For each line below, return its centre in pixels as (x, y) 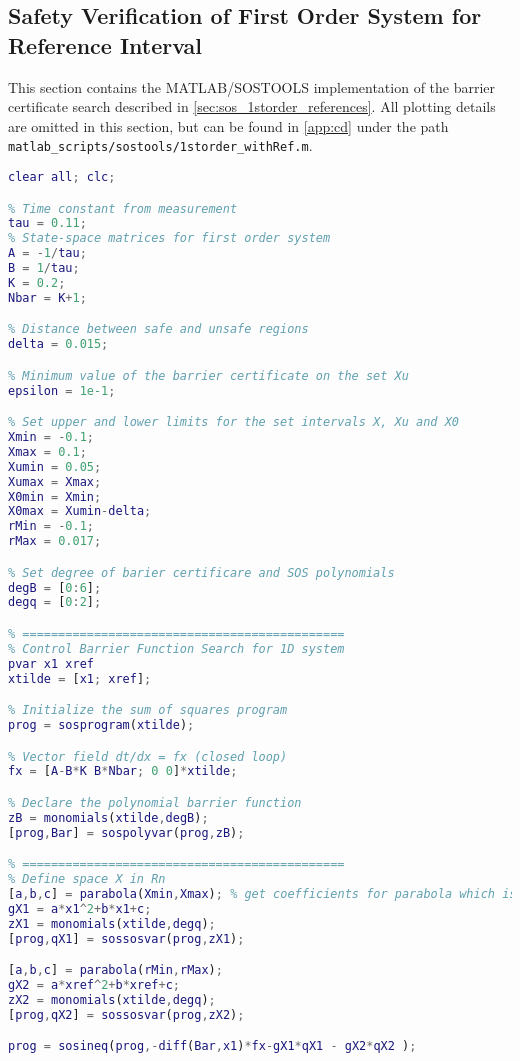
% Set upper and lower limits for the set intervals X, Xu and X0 (234, 422)
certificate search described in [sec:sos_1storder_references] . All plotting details (252, 106)
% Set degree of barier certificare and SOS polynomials (201, 572)
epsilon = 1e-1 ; (62, 390)
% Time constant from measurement (123, 208)
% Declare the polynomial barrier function (155, 802)
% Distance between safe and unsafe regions (158, 329)
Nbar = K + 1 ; (47, 297)
